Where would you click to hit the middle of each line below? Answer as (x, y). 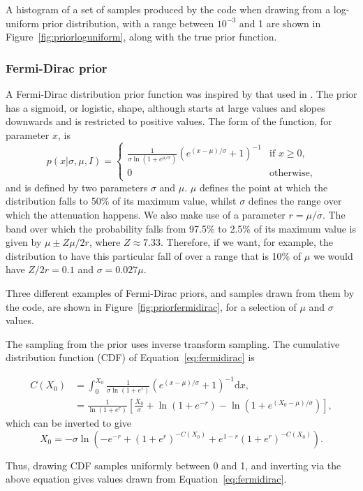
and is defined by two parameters (77, 187)
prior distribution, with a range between (128, 23)
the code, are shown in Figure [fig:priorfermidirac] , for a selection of (151, 306)
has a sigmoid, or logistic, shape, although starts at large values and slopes (165, 107)
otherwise (290, 174)
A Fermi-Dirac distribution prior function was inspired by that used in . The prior (181, 94)
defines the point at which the (264, 187)
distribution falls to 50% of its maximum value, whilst (121, 201)
